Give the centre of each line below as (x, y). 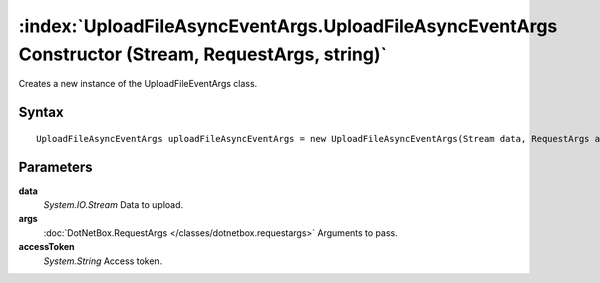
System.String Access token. (103, 261)
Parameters (55, 166)
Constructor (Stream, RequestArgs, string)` (202, 54)
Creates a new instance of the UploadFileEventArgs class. (138, 84)
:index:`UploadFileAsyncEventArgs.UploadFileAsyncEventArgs (288, 26)
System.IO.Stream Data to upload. (113, 205)
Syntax (41, 112)
